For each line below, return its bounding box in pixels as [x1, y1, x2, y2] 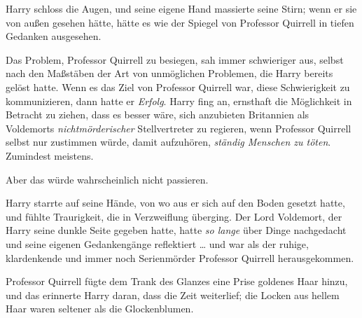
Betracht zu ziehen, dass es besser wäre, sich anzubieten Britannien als [6, 107, 309, 122]
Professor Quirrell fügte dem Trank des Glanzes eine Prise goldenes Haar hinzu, [6, 274, 348, 289]
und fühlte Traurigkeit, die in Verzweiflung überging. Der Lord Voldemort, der [6, 209, 342, 223]
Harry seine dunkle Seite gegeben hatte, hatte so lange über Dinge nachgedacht [6, 223, 347, 237]
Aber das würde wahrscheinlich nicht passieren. [6, 172, 209, 186]
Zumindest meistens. [6, 148, 94, 163]
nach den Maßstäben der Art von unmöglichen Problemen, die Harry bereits [6, 66, 333, 81]
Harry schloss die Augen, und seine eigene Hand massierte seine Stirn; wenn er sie [6, 1, 357, 15]
